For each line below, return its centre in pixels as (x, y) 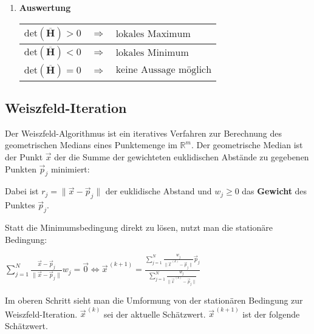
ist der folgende (271, 314)
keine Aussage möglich (164, 70)
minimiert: (70, 169)
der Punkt (24, 156)
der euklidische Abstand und (159, 191)
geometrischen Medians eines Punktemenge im (91, 145)
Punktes (20, 205)
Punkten (21, 169)
